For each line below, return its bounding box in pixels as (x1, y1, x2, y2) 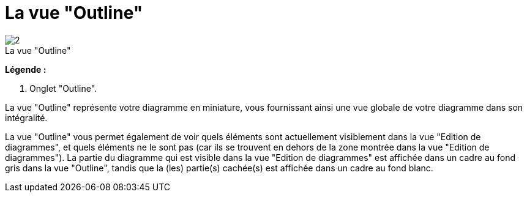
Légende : (5, 64, 47, 75)
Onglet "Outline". (29, 83, 97, 94)
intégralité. (5, 112, 48, 123)
